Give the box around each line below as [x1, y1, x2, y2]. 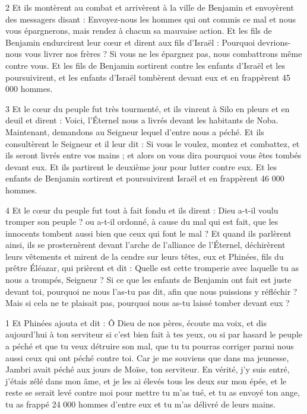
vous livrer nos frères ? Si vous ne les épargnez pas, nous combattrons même [24, 47, 302, 60]
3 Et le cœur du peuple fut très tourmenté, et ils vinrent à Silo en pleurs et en [5, 102, 290, 114]
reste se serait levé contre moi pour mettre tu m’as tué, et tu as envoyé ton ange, [5, 386, 300, 399]
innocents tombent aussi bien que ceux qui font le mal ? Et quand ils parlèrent [5, 227, 292, 239]
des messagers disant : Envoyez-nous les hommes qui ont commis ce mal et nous [5, 12, 296, 25]
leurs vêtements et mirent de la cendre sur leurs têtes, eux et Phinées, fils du [5, 250, 284, 262]
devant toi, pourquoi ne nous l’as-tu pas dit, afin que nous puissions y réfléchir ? [5, 285, 297, 297]
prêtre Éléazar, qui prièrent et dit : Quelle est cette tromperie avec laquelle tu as [5, 262, 299, 274]
